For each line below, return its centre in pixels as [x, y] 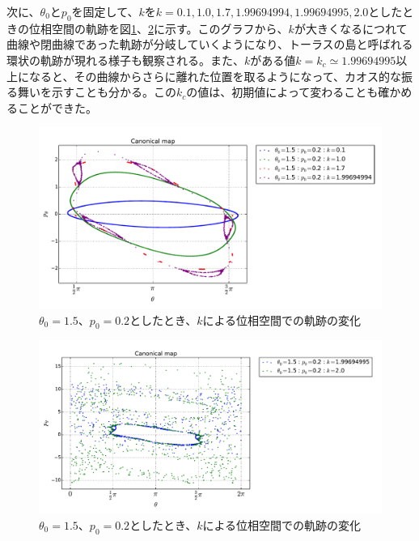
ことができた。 [57, 107]
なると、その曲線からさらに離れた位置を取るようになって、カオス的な [215, 76]
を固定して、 [105, 11]
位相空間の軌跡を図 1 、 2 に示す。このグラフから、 [159, 28]
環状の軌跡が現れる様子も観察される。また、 [125, 60]
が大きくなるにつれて [351, 28]
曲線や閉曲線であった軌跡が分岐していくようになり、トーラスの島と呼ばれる [210, 44]
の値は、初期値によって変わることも [282, 92]
